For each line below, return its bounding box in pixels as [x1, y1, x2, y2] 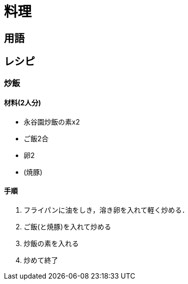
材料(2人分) [4, 98, 41, 107]
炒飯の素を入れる [24, 239, 79, 248]
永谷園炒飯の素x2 [24, 117, 80, 126]
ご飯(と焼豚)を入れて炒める [24, 222, 111, 231]
